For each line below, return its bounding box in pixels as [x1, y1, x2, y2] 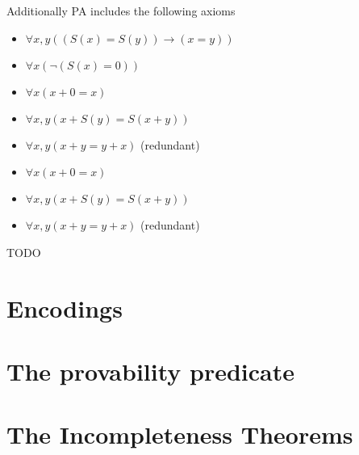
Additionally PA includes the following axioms [6, 2, 236, 19]
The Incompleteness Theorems [6, 418, 353, 451]
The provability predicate [6, 354, 295, 387]
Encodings [6, 291, 123, 324]
